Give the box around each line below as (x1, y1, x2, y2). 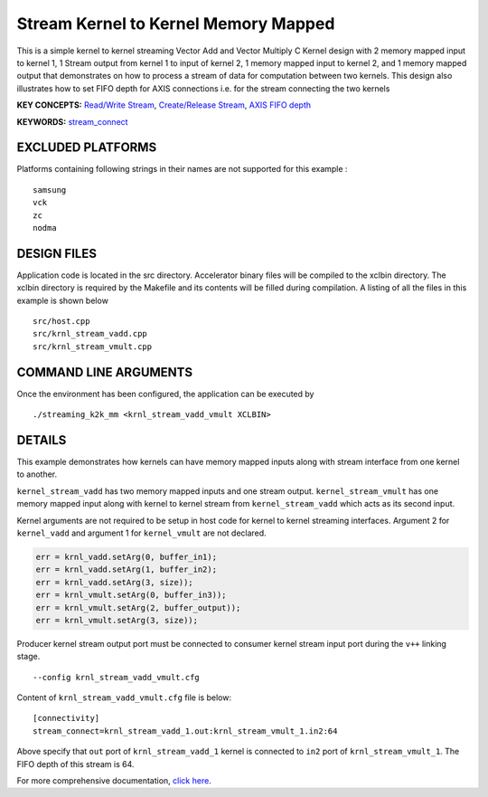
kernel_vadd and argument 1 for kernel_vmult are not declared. (16, 527, 267, 538)
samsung (33, 185, 67, 195)
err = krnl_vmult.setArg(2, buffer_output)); (35, 602, 241, 612)
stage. (16, 651, 41, 662)
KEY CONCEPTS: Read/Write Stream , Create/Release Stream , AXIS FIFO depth (16, 100, 312, 110)
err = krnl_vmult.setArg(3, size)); (35, 615, 199, 625)
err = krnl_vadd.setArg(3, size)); (35, 577, 193, 587)
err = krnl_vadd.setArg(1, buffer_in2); (35, 565, 217, 574)
